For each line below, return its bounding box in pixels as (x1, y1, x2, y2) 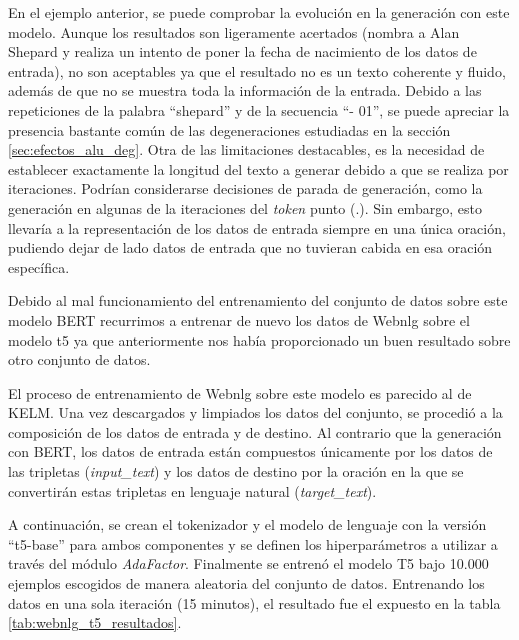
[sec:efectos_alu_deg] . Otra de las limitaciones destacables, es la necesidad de (8, 139, 485, 160)
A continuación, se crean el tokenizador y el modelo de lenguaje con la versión (8, 514, 487, 535)
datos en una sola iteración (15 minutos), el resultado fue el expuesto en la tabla (8, 592, 501, 613)
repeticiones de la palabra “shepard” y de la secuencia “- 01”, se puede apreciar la (8, 99, 510, 120)
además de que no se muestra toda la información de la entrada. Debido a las (8, 80, 482, 101)
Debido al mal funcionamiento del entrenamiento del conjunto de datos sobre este (8, 290, 508, 311)
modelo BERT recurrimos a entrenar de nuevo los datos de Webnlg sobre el (8, 309, 470, 330)
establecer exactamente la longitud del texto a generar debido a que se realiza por (8, 158, 509, 179)
